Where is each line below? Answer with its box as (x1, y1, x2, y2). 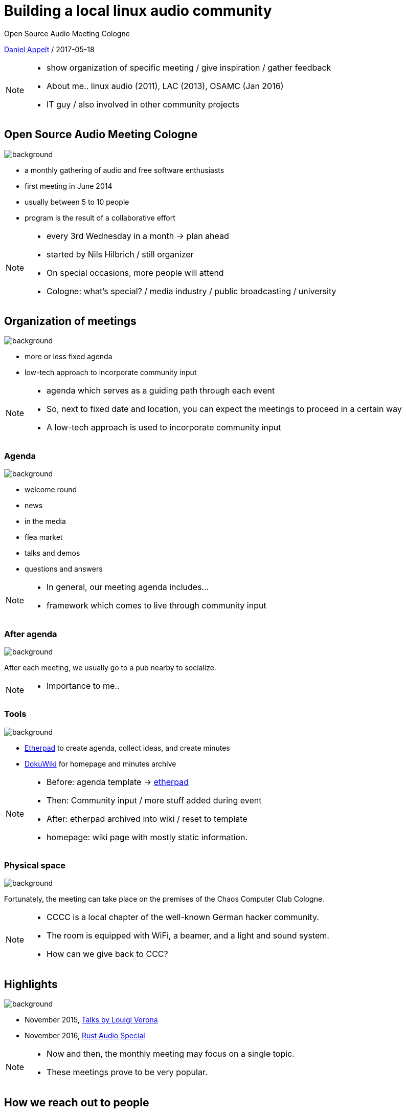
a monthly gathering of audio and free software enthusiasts (25, 165, 224, 174)
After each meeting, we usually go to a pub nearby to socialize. (4, 663, 216, 672)
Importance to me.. (47, 680, 120, 691)
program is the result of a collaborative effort (25, 213, 175, 222)
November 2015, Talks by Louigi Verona (25, 1015, 158, 1024)
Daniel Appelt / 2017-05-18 (4, 45, 95, 54)
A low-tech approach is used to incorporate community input (47, 422, 281, 433)
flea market (25, 533, 63, 542)
